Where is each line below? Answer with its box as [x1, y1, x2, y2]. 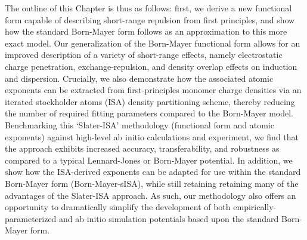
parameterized [5, 212, 57, 224]
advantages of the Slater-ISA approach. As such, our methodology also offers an [5, 189, 296, 201]
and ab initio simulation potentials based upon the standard [59, 212, 279, 224]
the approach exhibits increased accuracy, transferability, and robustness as [5, 142, 280, 155]
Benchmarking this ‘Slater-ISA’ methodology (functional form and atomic [5, 118, 274, 131]
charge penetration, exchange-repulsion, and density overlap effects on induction [5, 60, 297, 72]
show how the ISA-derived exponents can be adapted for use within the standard [5, 165, 301, 178]
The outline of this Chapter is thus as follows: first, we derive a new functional [5, 2, 292, 14]
